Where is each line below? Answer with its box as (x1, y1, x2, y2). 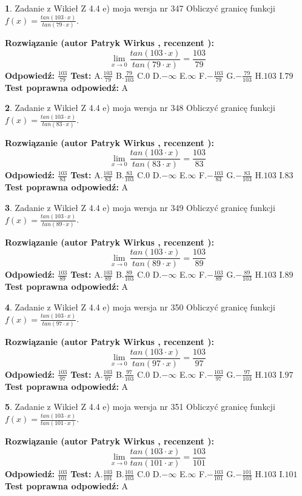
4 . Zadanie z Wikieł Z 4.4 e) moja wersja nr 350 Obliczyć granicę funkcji (5, 300, 275, 313)
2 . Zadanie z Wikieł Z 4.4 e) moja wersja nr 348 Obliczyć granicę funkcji (5, 101, 275, 114)
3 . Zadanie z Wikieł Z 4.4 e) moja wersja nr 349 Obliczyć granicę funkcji (5, 201, 275, 213)
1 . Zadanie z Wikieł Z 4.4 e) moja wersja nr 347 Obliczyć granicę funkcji (5, 2, 275, 14)
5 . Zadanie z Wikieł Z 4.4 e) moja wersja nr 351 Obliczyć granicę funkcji (5, 400, 275, 413)
